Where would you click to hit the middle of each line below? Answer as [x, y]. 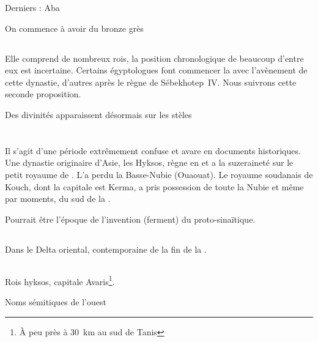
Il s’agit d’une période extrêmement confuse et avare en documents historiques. [153, 150]
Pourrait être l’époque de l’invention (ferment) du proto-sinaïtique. [130, 219]
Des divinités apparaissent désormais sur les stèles [98, 114]
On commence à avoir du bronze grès [74, 28]
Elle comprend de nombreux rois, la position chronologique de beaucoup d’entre [154, 58]
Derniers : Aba [32, 7]
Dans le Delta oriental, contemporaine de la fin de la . [106, 249]
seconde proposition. [43, 94]
